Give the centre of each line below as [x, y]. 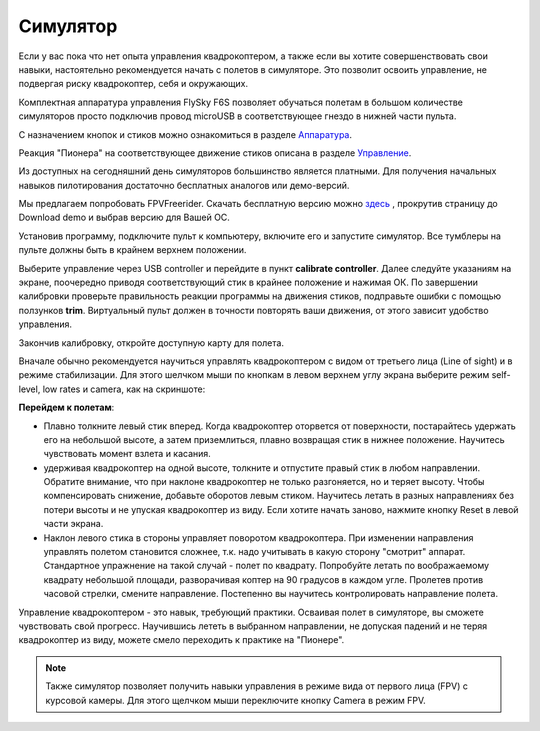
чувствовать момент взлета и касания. [127, 454]
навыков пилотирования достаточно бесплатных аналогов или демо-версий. [184, 185]
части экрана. [73, 524]
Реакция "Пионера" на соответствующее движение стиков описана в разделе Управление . [215, 152]
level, [29, 389]
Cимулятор [68, 26]
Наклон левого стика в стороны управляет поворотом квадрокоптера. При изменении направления [258, 537]
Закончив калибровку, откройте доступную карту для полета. [151, 342]
